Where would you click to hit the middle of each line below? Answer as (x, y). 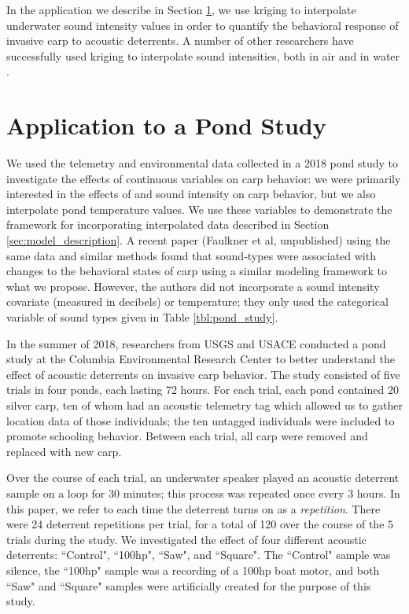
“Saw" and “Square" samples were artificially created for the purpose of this (189, 585)
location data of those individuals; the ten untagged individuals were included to (201, 420)
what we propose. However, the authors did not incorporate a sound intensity (193, 286)
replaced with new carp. (64, 451)
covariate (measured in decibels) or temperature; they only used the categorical (197, 301)
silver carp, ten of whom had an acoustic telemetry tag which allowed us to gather (204, 405)
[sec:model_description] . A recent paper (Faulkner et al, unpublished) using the (199, 240)
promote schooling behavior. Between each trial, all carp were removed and (187, 436)
